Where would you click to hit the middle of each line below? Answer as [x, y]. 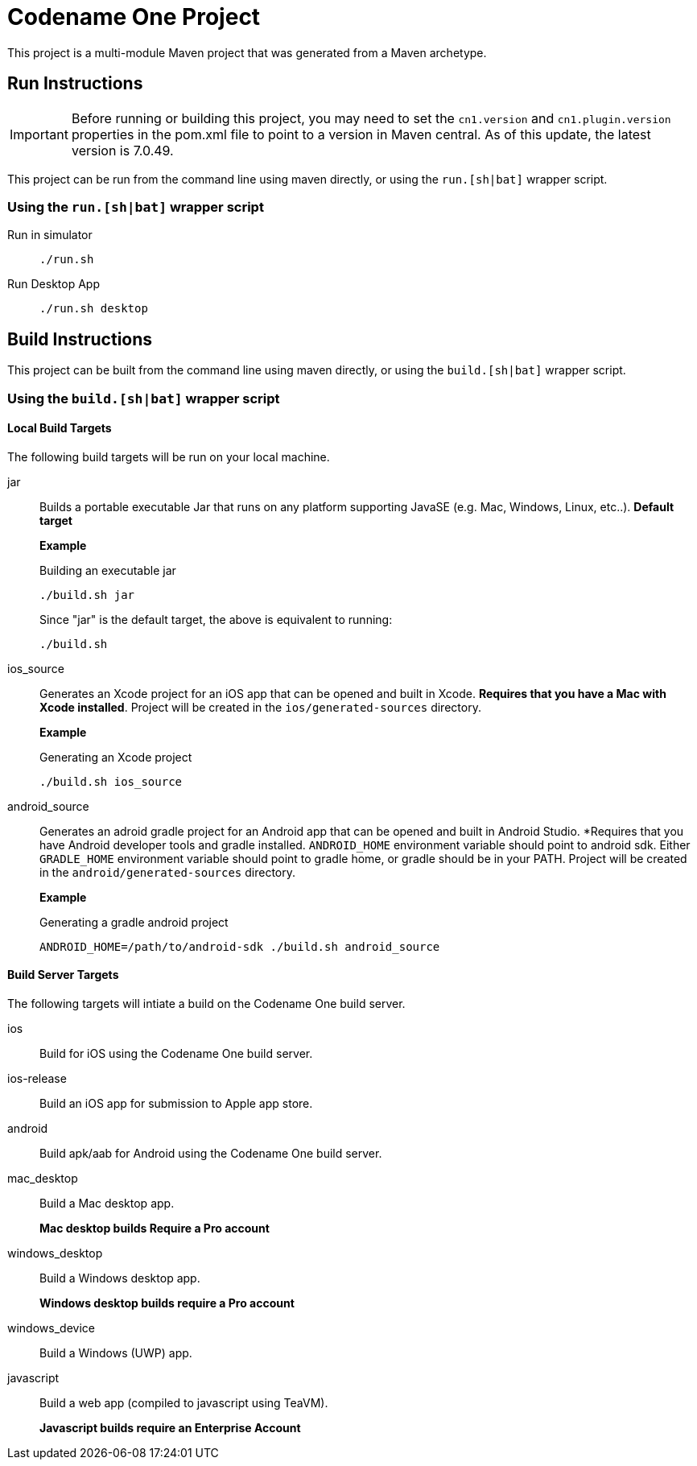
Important [39, 134]
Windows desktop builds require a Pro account [167, 1303]
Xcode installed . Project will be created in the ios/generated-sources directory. [260, 707]
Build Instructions [80, 339]
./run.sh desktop [94, 309]
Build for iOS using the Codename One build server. [176, 1053]
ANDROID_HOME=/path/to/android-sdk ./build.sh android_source [240, 946]
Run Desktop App [54, 284]
